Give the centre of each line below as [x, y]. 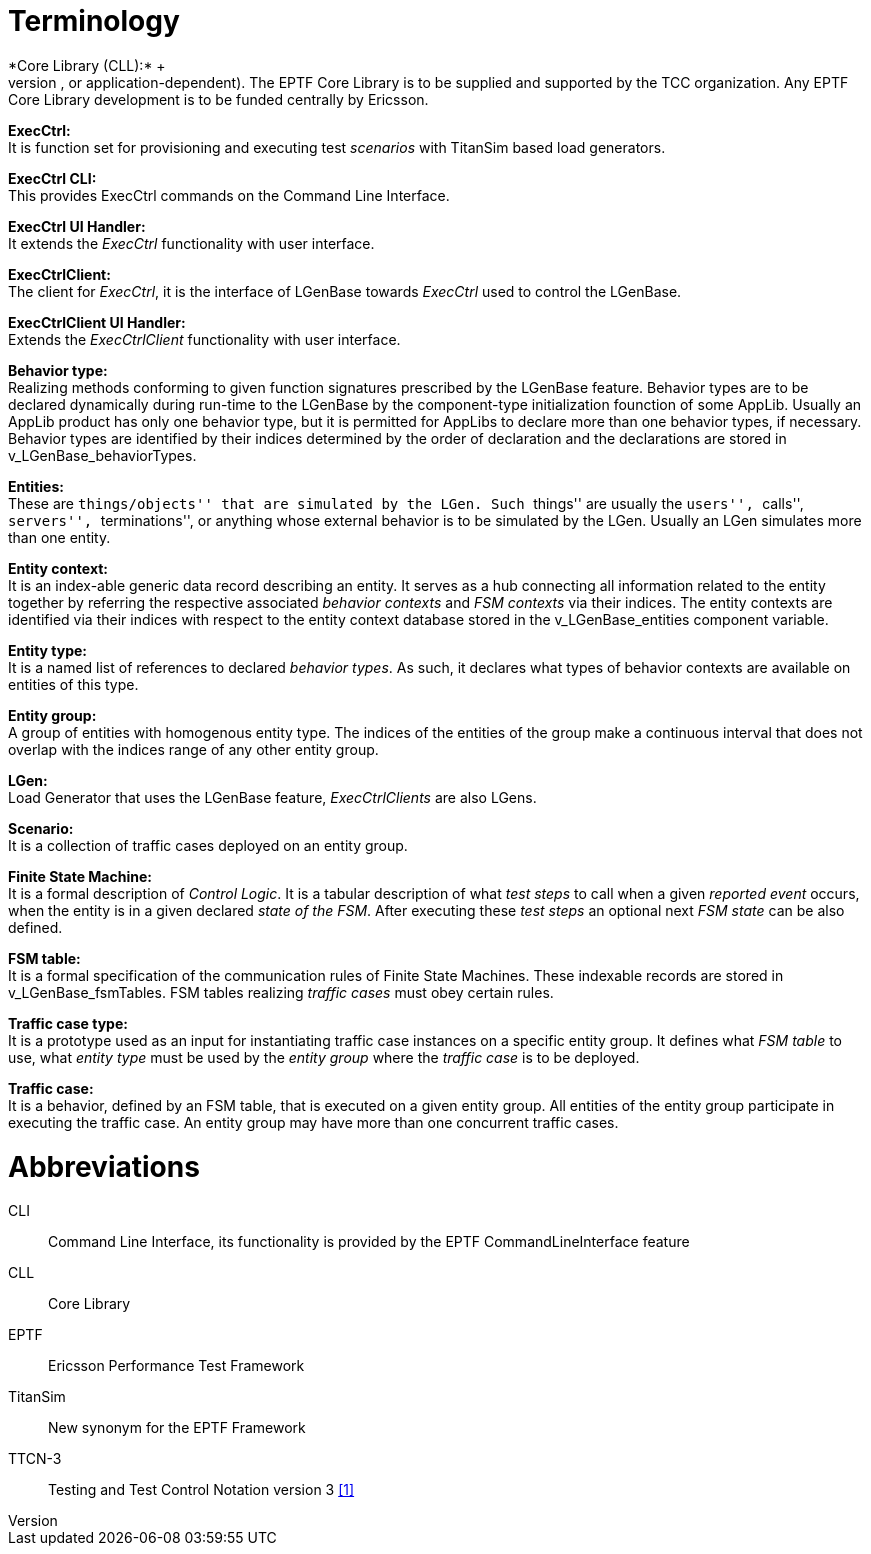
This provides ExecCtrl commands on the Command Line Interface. [229, 195]
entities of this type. [73, 684]
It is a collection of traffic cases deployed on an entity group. [208, 845]
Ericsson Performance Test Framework [176, 1366]
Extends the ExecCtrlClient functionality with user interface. [204, 339]
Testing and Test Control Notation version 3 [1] [201, 1490]
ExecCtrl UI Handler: [77, 226]
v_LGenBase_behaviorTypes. [102, 455]
